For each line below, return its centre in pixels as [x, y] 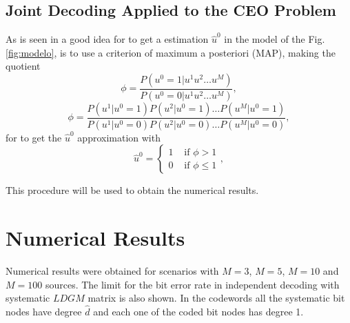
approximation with [119, 137]
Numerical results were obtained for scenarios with [112, 271]
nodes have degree [44, 312]
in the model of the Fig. [275, 39]
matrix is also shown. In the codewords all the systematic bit [216, 298]
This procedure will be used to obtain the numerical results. [132, 190]
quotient [23, 66]
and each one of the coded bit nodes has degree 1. [198, 312]
